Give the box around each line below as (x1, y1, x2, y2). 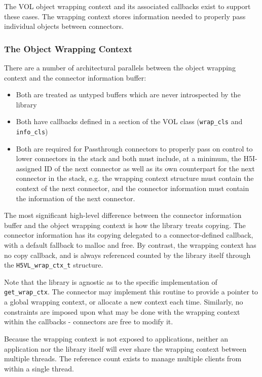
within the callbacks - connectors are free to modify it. (4, 316, 173, 327)
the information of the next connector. (16, 193, 135, 203)
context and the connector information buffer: (4, 72, 146, 83)
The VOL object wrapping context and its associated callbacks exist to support (4, 1, 251, 11)
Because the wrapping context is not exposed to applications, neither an (4, 333, 228, 344)
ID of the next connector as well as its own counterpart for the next (44, 163, 255, 173)
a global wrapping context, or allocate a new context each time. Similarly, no (4, 296, 243, 307)
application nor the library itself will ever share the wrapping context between (4, 343, 247, 354)
